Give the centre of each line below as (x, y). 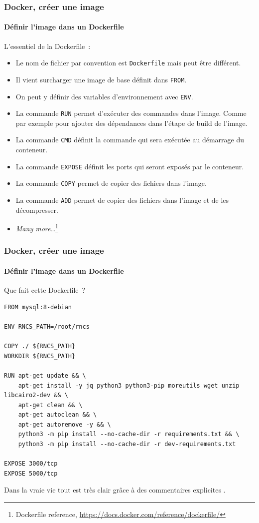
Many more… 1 (37, 228)
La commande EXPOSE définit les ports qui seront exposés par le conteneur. (130, 166)
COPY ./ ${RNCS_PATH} (40, 346)
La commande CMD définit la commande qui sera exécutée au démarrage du (130, 140)
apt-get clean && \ (50, 405)
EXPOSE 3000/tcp (31, 464)
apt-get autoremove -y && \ (65, 424)
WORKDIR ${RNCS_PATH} (40, 356)
